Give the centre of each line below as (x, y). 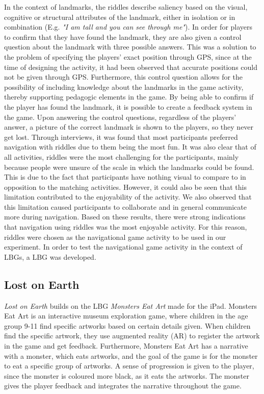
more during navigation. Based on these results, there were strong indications (125, 217)
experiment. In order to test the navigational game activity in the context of (123, 247)
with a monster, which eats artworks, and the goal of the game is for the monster (131, 355)
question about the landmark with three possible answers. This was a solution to (130, 47)
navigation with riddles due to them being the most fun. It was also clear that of (130, 147)
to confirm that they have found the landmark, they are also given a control (123, 36)
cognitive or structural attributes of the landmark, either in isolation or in (120, 17)
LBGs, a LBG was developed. (50, 256)
